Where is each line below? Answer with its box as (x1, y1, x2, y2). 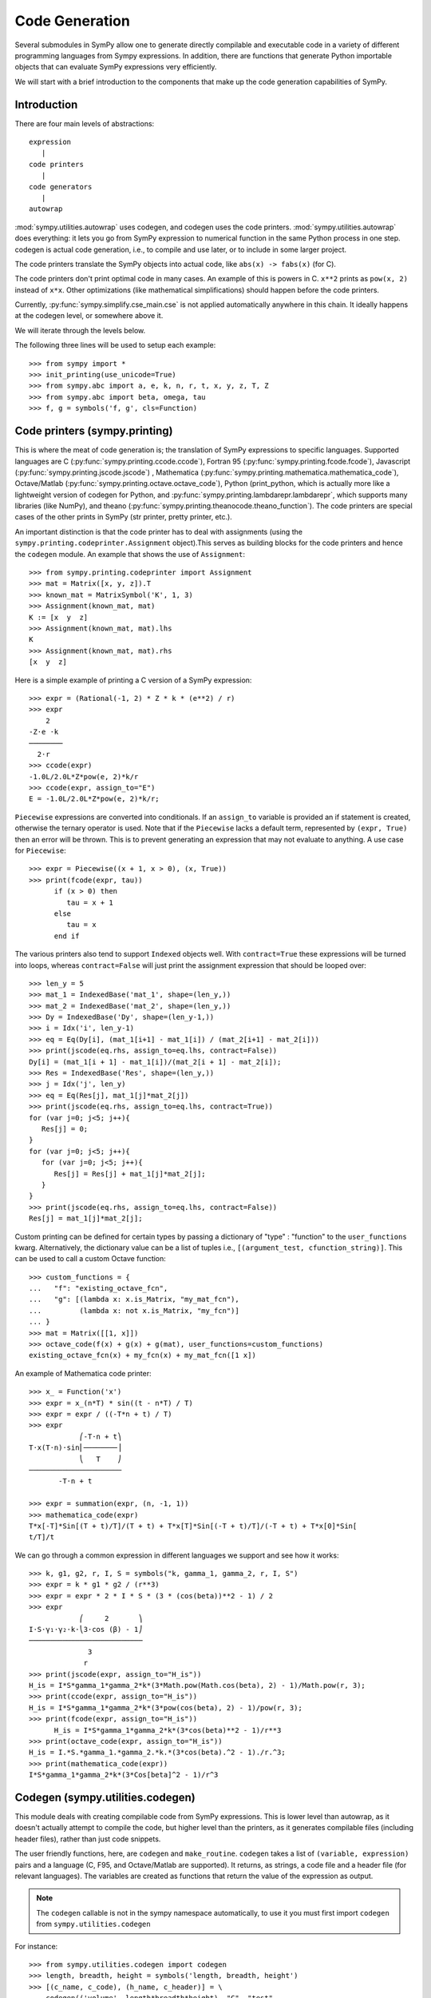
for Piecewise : (14, 846, 67, 855)
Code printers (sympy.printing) (14, 424, 173, 438)
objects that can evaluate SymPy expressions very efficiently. (14, 62, 217, 72)
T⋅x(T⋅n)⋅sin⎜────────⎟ (29, 1443, 122, 1452)
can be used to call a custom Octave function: (14, 1254, 167, 1264)
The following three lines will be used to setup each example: (14, 340, 216, 350)
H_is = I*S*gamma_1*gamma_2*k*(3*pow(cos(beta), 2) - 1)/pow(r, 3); (29, 1703, 302, 1712)
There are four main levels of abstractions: (14, 118, 155, 128)
